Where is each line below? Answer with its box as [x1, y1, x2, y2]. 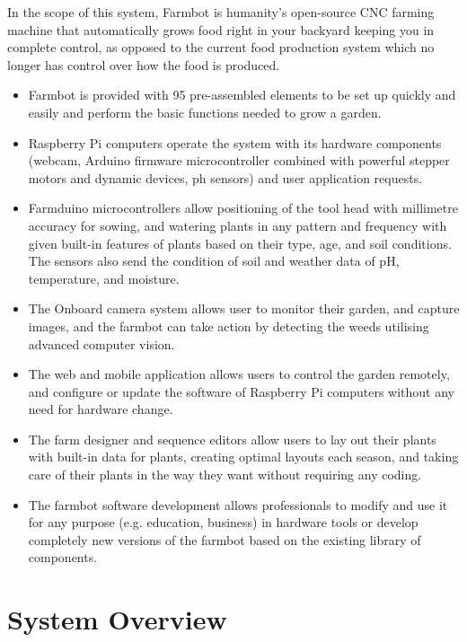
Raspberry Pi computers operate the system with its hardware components [28, 133, 442, 152]
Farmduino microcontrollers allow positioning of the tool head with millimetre [28, 198, 458, 217]
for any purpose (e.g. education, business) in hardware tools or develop [28, 513, 419, 532]
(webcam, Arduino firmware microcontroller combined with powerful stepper [28, 151, 450, 170]
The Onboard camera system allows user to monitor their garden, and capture [28, 299, 460, 318]
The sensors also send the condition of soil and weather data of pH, [28, 251, 400, 270]
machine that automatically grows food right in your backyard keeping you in [7, 20, 435, 39]
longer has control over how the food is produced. [7, 55, 280, 74]
